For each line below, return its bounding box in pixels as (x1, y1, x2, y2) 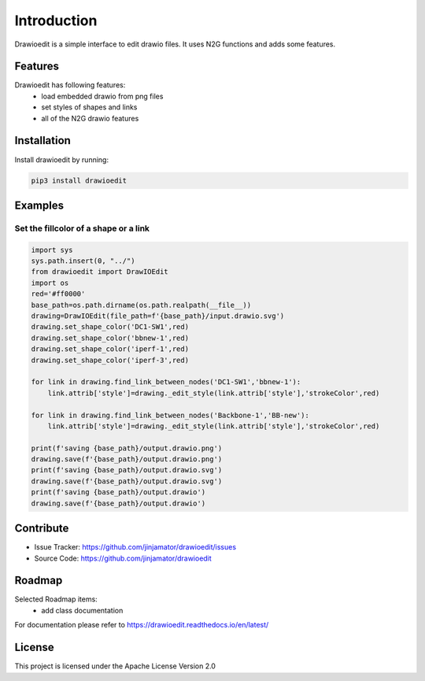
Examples (14, 198, 65, 212)
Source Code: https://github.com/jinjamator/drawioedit (34, 553, 212, 563)
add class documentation (41, 605, 124, 615)
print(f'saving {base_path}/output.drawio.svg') (31, 465, 223, 475)
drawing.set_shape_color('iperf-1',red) (31, 345, 189, 353)
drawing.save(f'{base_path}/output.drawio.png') (31, 455, 223, 464)
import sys (31, 245, 73, 254)
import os (31, 278, 69, 287)
